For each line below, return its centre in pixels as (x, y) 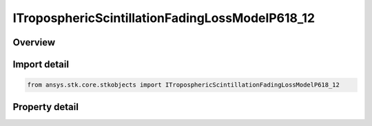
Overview (34, 42)
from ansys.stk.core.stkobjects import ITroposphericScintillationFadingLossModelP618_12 (184, 85)
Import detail (41, 64)
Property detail (46, 107)
